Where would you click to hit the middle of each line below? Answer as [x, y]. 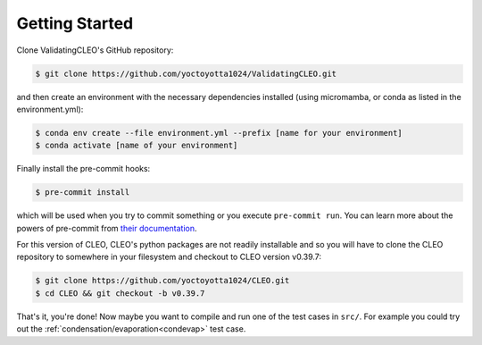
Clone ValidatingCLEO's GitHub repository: [95, 50]
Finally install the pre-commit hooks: [83, 169]
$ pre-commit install [83, 193]
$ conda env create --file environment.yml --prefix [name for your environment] [219, 133]
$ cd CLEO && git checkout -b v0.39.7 [120, 293]
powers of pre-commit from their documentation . [107, 228]
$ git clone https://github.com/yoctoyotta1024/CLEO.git [162, 281]
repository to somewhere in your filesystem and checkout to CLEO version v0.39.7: [169, 257]
